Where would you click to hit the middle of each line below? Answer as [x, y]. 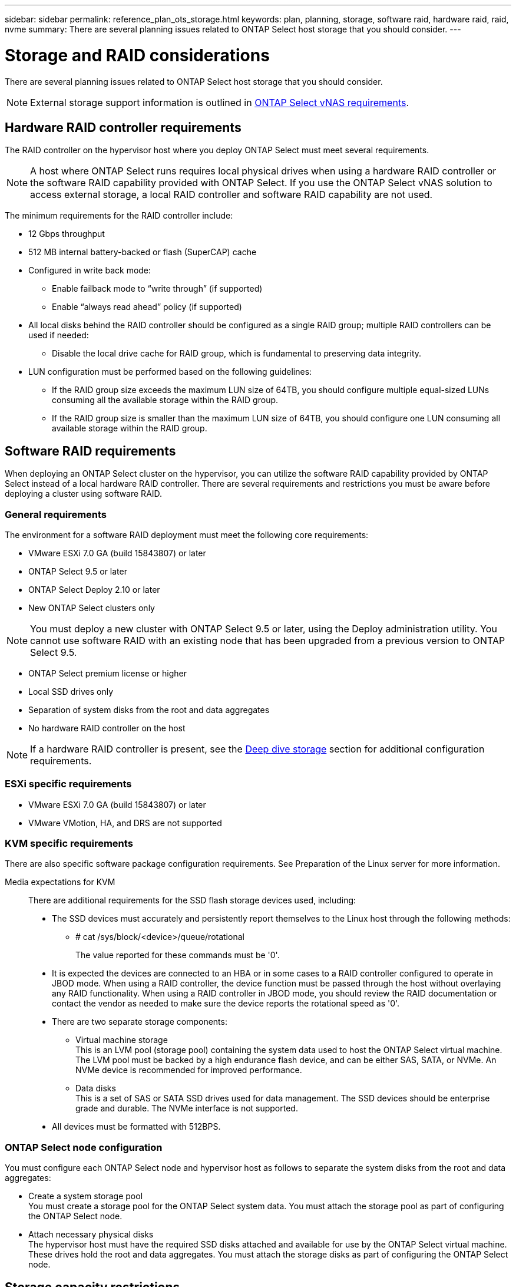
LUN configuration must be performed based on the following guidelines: [170, 372]
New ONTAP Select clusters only [92, 608]
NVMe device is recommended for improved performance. [189, 1070]
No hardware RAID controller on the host [107, 728]
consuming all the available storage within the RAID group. [165, 400]
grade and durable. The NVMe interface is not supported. [187, 1108]
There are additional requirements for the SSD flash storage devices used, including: [192, 900]
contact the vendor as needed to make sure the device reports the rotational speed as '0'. [226, 1004]
